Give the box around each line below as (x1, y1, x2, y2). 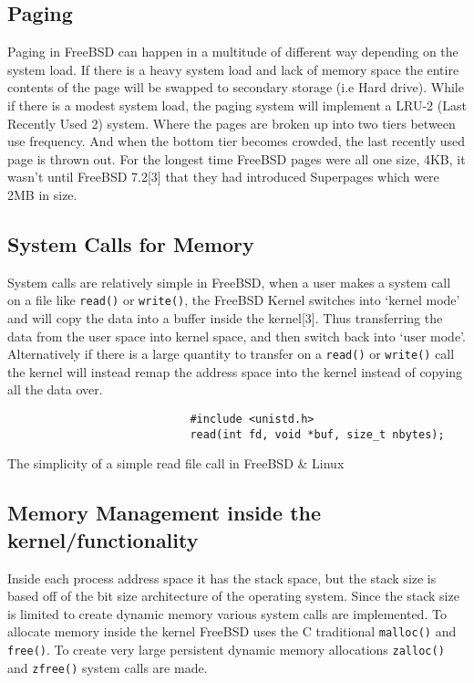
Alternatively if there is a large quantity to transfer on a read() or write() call (7, 344, 455, 363)
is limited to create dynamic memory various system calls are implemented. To (7, 604, 447, 623)
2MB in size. (7, 184, 77, 204)
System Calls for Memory (7, 229, 254, 257)
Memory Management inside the (7, 499, 322, 527)
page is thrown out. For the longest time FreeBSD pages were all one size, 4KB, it (7, 149, 466, 168)
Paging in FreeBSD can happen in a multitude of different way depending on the (7, 42, 459, 61)
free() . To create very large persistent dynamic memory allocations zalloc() (7, 639, 445, 658)
